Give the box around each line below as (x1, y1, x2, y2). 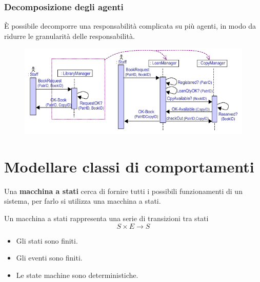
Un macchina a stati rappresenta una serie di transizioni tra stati (4, 212, 209, 223)
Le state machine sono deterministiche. (16, 269, 138, 280)
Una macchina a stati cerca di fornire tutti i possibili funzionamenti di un (4, 185, 243, 196)
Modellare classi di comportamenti (4, 156, 254, 177)
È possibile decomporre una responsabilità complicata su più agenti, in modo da (4, 20, 256, 31)
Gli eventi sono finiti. (16, 252, 83, 263)
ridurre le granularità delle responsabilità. (4, 30, 135, 41)
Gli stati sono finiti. (16, 235, 78, 246)
